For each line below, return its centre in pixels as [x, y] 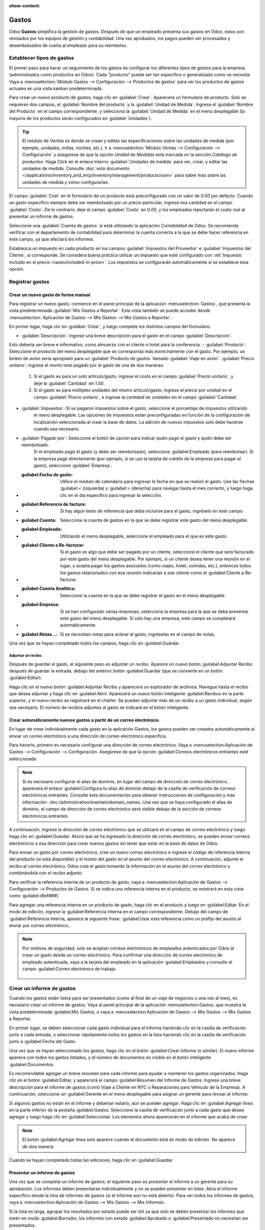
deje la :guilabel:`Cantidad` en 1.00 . [69, 383]
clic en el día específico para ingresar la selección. [111, 495]
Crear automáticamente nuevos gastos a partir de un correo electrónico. [85, 720]
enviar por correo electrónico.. [40, 925]
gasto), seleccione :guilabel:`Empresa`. [73, 465]
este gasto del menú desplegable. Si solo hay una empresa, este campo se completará [148, 618]
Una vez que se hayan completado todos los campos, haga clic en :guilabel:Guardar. [94, 643]
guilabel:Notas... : [40, 634]
